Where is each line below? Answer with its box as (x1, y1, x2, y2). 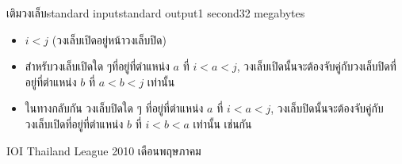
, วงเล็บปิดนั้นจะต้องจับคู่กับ (270, 100, 384, 116)
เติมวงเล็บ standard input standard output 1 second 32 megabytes (6, 5, 305, 21)
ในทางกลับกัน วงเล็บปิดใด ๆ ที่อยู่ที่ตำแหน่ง (25, 100, 204, 116)
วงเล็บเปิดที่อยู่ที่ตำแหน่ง (25, 115, 124, 132)
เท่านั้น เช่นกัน (193, 115, 252, 132)
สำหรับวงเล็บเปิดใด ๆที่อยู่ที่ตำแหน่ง (25, 58, 170, 74)
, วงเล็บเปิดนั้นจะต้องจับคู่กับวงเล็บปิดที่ (236, 58, 396, 74)
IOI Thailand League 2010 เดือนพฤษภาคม (6, 142, 201, 158)
